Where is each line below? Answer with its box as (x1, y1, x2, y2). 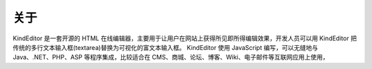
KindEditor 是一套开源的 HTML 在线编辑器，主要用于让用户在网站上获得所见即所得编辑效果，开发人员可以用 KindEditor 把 (12, 34, 358, 42)
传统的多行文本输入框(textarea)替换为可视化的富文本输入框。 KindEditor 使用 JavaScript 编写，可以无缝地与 (12, 43, 318, 51)
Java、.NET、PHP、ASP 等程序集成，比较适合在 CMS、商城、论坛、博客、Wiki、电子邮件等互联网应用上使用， (12, 53, 329, 61)
